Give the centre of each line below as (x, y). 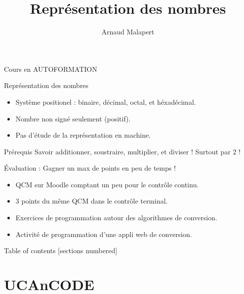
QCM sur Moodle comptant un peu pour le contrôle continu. (107, 184)
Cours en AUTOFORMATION (51, 69)
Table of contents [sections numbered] (61, 250)
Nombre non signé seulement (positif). (73, 118)
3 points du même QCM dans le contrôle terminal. (91, 201)
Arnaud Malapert (128, 32)
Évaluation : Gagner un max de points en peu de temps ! (90, 168)
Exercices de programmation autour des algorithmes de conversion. (116, 218)
